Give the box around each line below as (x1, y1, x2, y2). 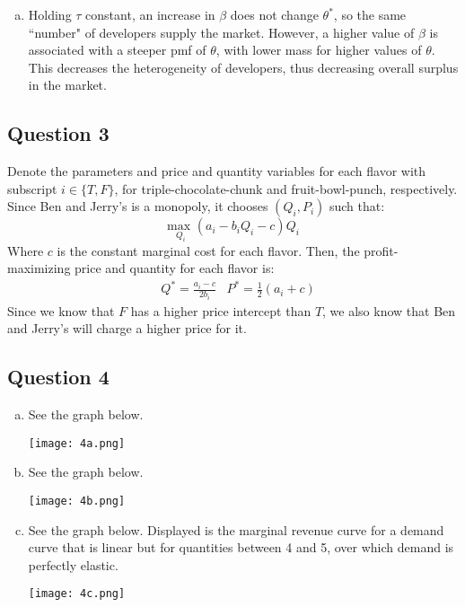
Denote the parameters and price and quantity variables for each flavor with (7, 162, 426, 180)
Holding (28, 5, 72, 23)
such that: (329, 197, 385, 216)
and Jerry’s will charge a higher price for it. (7, 319, 247, 338)
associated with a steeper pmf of (28, 40, 206, 59)
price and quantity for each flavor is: (75, 259, 275, 277)
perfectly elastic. (28, 555, 118, 574)
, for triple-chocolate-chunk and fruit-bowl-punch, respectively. (114, 179, 458, 198)
